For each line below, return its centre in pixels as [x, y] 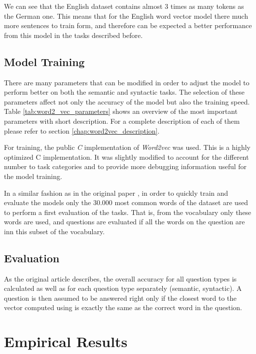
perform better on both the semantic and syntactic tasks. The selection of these [124, 92]
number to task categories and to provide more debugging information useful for [125, 166]
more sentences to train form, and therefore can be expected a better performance [128, 25]
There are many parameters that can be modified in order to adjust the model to [127, 82]
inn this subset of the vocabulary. [55, 231]
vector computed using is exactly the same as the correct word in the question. [123, 307]
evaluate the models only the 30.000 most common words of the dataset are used [126, 202]
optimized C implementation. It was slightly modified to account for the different [127, 157]
